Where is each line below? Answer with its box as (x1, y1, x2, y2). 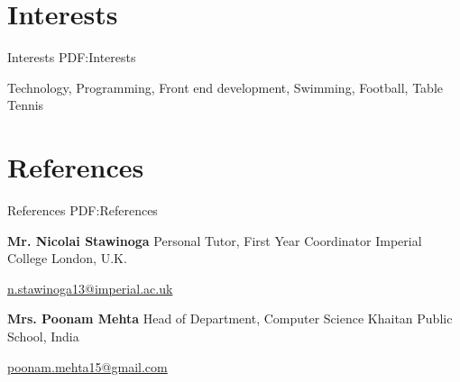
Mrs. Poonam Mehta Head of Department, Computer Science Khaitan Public (7, 309, 453, 328)
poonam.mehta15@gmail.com (7, 357, 168, 376)
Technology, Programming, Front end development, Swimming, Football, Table (7, 77, 443, 96)
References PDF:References (7, 201, 158, 220)
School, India (7, 327, 79, 345)
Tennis (7, 95, 44, 114)
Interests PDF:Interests (7, 48, 136, 67)
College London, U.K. (7, 249, 127, 268)
